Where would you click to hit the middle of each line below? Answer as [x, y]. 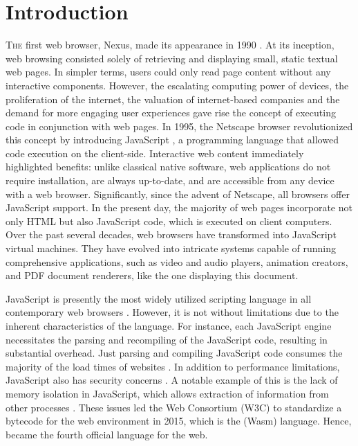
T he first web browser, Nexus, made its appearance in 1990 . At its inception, [170, 45]
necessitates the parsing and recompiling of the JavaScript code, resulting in [167, 339]
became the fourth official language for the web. [107, 434]
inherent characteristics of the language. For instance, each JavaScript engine [169, 325]
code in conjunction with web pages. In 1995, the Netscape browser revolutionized [179, 126]
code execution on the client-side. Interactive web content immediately [155, 153]
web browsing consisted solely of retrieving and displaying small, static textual [172, 58]
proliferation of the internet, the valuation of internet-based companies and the [173, 99]
